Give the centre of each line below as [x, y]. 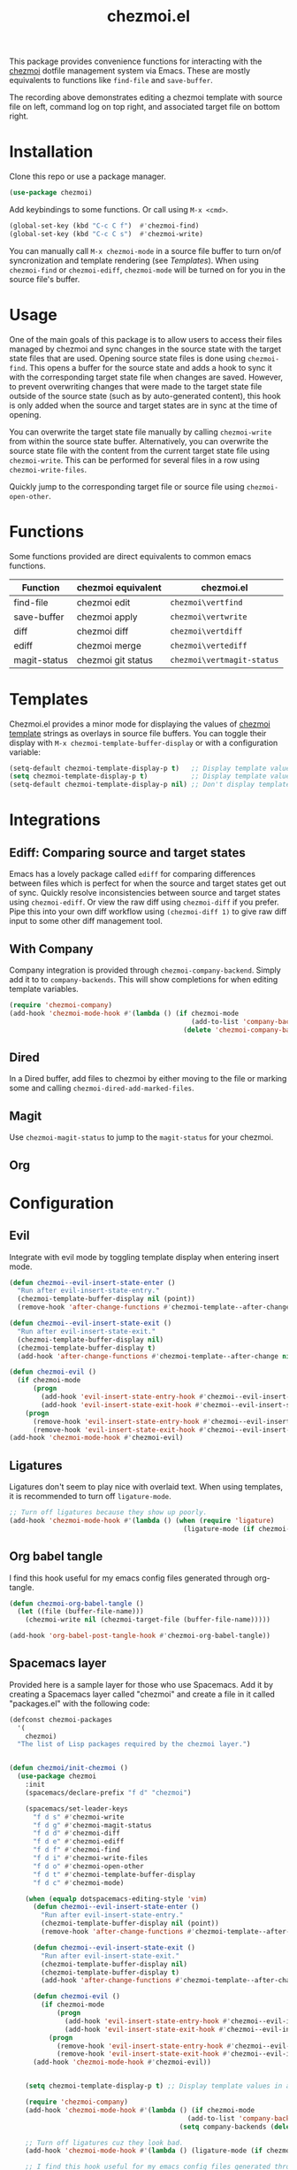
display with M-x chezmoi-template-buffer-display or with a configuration [144, 743]
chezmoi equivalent [119, 588]
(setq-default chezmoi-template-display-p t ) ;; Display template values [152, 768]
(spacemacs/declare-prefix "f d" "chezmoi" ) [108, 1793]
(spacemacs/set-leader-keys [76, 1808]
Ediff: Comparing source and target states [127, 853]
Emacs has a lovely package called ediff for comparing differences [133, 874]
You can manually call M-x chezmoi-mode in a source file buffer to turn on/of [145, 250]
